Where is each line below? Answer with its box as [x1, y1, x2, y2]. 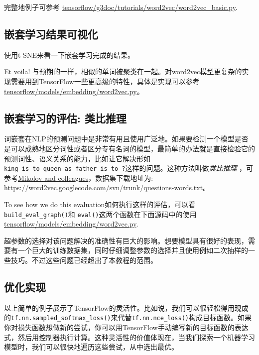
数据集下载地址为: [95, 172, 153, 183]
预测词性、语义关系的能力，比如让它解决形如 [4, 153, 150, 163]
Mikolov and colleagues [18, 172, 89, 183]
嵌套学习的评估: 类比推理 [4, 110, 127, 125]
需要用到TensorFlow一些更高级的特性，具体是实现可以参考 [10, 76, 200, 86]
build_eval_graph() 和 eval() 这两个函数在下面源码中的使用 [4, 209, 197, 219]
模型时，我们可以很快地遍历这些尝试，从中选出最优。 [4, 342, 178, 352]
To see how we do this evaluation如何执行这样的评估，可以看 [4, 199, 196, 209]
